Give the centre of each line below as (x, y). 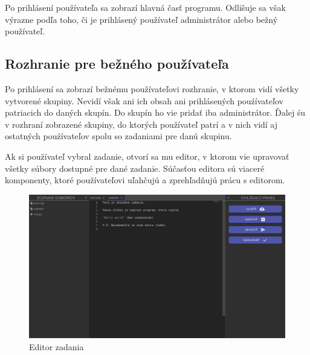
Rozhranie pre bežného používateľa (117, 64)
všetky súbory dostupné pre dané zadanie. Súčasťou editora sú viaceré (135, 168)
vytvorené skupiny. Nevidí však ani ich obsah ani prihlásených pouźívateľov (144, 100)
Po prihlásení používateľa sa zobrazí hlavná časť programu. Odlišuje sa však (145, 7)
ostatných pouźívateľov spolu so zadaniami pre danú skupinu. (118, 136)
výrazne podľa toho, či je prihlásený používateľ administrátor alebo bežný (141, 19)
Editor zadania (57, 346)
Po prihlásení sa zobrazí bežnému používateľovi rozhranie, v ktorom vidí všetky (152, 88)
